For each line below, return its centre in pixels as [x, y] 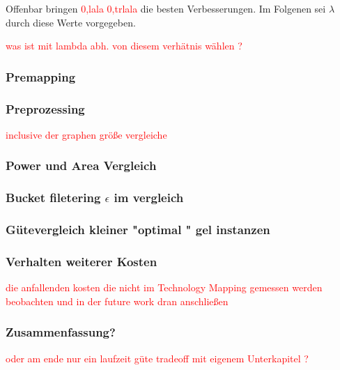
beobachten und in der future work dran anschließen [117, 301]
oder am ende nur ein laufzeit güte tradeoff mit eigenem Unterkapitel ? [157, 358]
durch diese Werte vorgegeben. [71, 22]
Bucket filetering [53, 198]
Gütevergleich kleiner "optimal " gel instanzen [138, 230]
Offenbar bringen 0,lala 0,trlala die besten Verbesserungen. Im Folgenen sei [166, 8]
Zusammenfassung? [61, 332]
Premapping [41, 76]
